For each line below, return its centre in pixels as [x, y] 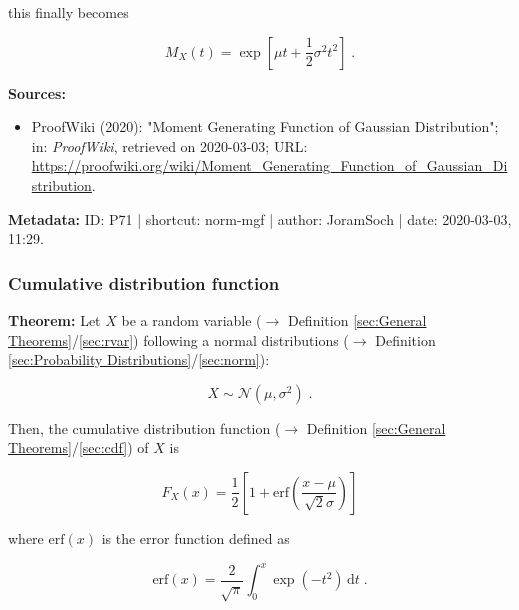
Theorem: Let [54, 319]
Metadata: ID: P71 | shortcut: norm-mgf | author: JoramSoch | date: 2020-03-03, [260, 218]
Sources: [37, 92]
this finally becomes [68, 12]
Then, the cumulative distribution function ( [144, 427]
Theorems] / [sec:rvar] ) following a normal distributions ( [178, 339]
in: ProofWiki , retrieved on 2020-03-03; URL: [169, 145]
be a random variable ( [191, 319]
